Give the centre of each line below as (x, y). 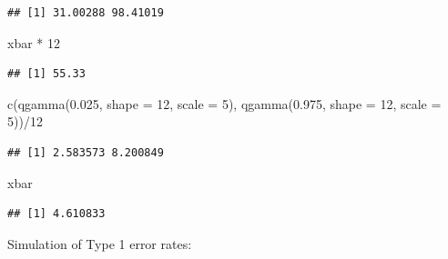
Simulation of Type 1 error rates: (100, 243)
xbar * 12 (34, 42)
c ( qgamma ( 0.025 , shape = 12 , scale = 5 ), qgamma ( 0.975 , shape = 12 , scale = (224, 103)
